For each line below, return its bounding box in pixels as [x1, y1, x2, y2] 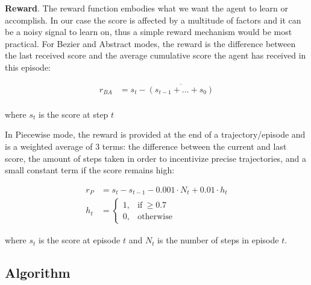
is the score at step [39, 107, 108, 120]
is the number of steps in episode [157, 234, 279, 246]
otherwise [137, 212, 172, 221]
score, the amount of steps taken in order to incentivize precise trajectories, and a [5, 152, 306, 164]
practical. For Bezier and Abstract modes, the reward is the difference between [5, 37, 296, 50]
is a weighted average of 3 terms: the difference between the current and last [5, 140, 287, 153]
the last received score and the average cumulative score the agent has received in [5, 49, 306, 62]
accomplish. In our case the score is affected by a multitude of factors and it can [5, 13, 301, 26]
